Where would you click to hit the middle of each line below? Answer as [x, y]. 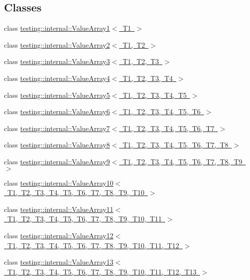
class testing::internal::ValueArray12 [59, 235]
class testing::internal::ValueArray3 [57, 61]
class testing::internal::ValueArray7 [57, 128]
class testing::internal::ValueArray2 [57, 44]
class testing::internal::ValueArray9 [57, 161]
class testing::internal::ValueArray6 [57, 111]
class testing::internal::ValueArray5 [57, 95]
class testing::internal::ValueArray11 [59, 209]
